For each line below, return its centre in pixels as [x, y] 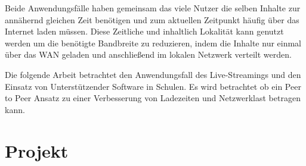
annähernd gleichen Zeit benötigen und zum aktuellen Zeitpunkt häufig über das [152, 19]
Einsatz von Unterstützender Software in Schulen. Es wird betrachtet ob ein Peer [153, 86]
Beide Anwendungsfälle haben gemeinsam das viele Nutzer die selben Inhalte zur [153, 8]
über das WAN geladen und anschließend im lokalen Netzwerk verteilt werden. [148, 54]
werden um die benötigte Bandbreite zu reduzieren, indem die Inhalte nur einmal [153, 43]
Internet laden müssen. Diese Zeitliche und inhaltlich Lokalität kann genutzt [144, 31]
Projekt [37, 150]
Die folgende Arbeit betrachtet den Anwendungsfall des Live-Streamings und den [153, 74]
